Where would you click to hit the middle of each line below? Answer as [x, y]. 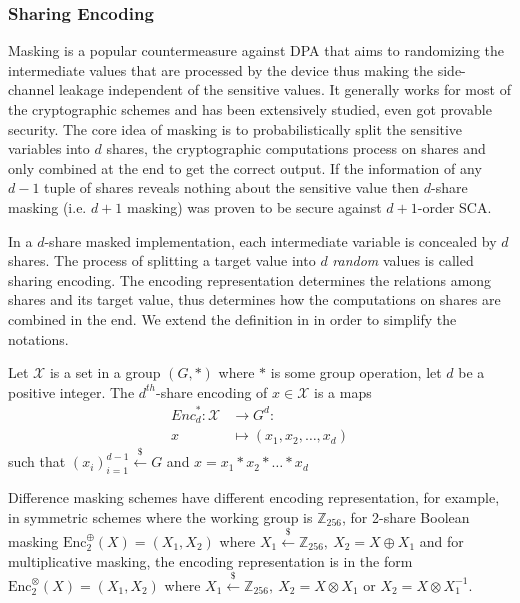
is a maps [343, 391]
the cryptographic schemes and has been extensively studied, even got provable [250, 109]
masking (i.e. [47, 206]
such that [37, 461]
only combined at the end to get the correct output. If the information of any [245, 167]
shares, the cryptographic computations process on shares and [296, 148]
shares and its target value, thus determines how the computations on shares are [254, 299]
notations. [38, 338]
